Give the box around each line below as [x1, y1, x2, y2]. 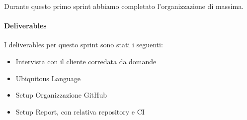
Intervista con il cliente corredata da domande [15, 56, 157, 66]
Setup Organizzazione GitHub [15, 90, 107, 100]
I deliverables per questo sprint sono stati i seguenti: [4, 39, 163, 50]
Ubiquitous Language [15, 73, 81, 83]
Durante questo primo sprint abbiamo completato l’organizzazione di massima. [4, 1, 244, 11]
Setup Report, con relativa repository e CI [15, 106, 145, 117]
